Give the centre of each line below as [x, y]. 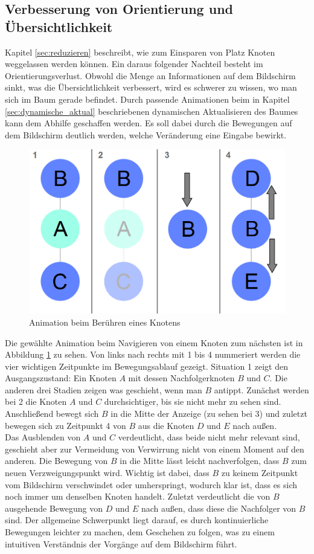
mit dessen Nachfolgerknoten [181, 378]
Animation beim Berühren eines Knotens [105, 322]
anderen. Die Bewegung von [56, 461]
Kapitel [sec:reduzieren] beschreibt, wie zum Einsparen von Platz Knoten [140, 52]
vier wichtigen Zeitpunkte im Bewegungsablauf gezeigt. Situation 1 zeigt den [146, 366]
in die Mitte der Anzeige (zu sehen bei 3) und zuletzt [209, 414]
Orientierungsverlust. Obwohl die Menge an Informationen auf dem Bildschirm [150, 75]
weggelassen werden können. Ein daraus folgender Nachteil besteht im [134, 64]
